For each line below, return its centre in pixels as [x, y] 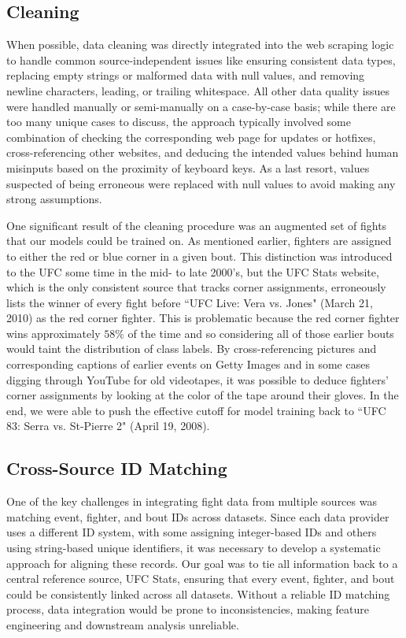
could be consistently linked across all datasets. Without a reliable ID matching [198, 593]
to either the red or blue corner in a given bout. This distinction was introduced [199, 256]
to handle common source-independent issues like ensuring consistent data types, [201, 59]
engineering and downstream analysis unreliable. [123, 625]
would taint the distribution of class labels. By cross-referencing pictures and [192, 349]
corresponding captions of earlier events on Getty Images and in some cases [188, 364]
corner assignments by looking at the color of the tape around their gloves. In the [203, 395]
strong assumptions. [54, 199]
